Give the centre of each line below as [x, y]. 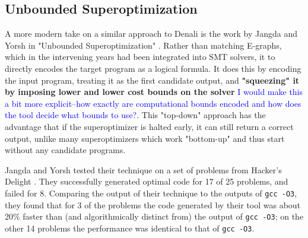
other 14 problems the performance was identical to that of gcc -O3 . [130, 228]
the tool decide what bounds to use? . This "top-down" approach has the [135, 115]
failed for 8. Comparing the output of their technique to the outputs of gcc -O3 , [151, 193]
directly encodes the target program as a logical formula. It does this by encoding [153, 68]
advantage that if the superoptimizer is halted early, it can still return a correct [149, 126]
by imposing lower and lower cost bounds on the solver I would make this [154, 92]
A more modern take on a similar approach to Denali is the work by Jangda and [151, 34]
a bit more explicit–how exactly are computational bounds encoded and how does [153, 103]
